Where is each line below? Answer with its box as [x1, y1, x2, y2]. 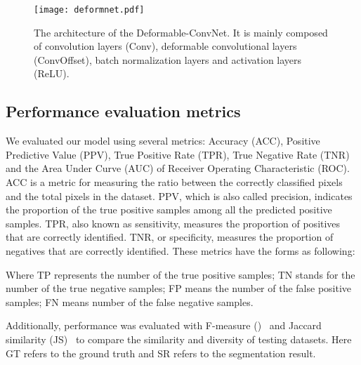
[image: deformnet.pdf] [34, 5, 145, 15]
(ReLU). [34, 66, 70, 81]
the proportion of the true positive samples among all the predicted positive [6, 202, 332, 217]
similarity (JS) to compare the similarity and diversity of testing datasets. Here [6, 331, 352, 346]
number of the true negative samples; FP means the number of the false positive [6, 281, 352, 296]
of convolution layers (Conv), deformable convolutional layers [34, 39, 297, 53]
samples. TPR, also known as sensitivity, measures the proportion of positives [6, 215, 341, 230]
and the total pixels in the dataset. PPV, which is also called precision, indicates [6, 188, 353, 203]
